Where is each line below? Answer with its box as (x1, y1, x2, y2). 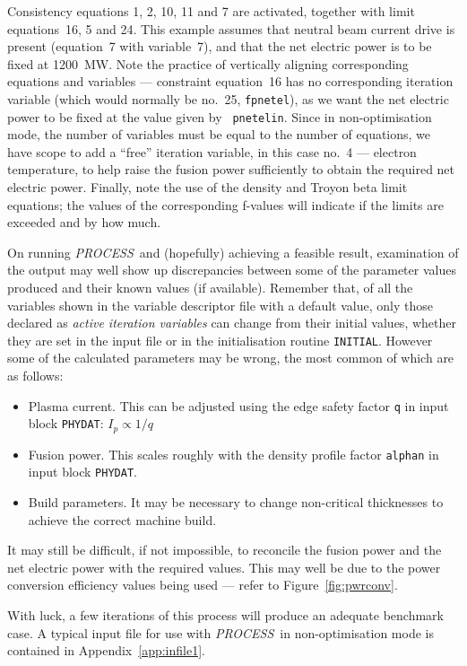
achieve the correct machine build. (28, 510, 217, 529)
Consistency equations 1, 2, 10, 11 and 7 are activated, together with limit (7, 2, 415, 20)
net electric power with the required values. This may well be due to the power (7, 557, 441, 576)
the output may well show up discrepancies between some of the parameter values (7, 260, 456, 279)
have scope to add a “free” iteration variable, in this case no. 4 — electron (7, 142, 417, 161)
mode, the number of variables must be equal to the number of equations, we (7, 125, 431, 144)
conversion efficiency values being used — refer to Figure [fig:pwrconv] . (7, 575, 398, 594)
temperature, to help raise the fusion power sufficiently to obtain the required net (7, 160, 455, 179)
